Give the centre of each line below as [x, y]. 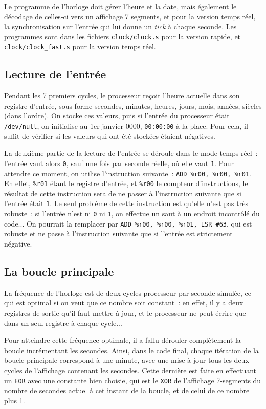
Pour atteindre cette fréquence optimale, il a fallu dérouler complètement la [123, 340]
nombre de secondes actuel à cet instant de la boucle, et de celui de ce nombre [127, 390]
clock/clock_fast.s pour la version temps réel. [80, 46]
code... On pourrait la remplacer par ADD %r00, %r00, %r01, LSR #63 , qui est [128, 223]
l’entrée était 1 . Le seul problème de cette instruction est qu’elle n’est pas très [126, 203]
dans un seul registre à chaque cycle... [63, 323]
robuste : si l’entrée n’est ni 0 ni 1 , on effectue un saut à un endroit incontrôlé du [132, 213]
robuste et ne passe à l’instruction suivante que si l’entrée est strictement [118, 233]
